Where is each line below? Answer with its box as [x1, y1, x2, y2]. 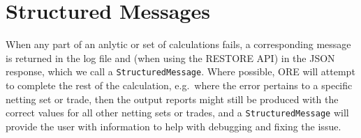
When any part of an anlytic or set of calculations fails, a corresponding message [6, 37, 351, 52]
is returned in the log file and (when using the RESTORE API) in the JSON [6, 50, 335, 65]
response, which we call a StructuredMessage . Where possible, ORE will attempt [6, 64, 355, 79]
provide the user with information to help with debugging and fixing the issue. [6, 118, 341, 133]
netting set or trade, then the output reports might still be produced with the [6, 91, 339, 106]
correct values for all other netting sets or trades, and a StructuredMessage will [6, 105, 349, 120]
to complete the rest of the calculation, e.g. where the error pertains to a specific [6, 77, 353, 92]
